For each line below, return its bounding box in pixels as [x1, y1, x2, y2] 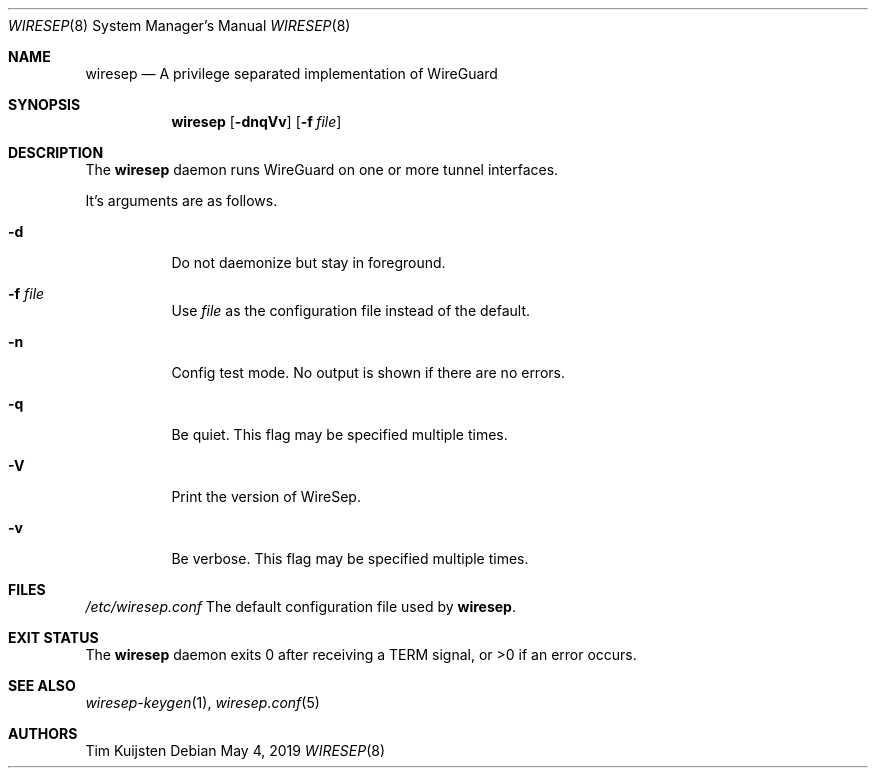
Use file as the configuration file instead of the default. [171, 302, 531, 319]
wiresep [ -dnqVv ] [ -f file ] [171, 113, 342, 130]
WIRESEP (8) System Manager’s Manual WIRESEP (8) [8, 17, 351, 34]
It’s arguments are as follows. [85, 192, 278, 209]
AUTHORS [8, 725, 78, 742]
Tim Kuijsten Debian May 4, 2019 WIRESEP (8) [85, 742, 386, 759]
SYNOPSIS [8, 96, 81, 113]
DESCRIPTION [8, 144, 104, 161]
